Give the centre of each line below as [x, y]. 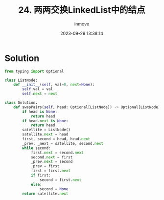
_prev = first [45, 166]
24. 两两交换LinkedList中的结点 [82, 10]
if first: [41, 176]
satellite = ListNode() [46, 130]
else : [36, 184]
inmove [82, 24]
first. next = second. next [57, 153]
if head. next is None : [45, 121]
